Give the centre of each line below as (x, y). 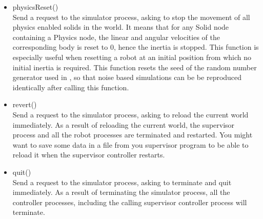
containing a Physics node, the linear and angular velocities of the (116, 37)
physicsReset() (35, 7)
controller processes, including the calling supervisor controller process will (130, 202)
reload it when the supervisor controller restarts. (89, 155)
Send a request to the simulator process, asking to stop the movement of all (131, 17)
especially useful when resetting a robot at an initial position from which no (132, 57)
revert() (25, 104)
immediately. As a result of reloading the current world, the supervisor (124, 124)
